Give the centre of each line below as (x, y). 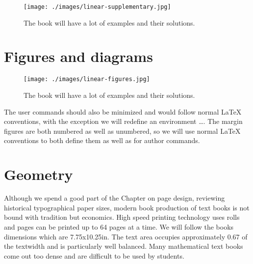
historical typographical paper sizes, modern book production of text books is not (127, 207)
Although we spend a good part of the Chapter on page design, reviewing (114, 198)
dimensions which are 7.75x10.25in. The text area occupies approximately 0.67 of (126, 236)
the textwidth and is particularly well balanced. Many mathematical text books (124, 246)
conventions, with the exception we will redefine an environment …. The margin (123, 121)
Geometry (38, 174)
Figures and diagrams (78, 56)
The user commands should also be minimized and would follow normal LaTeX (123, 111)
